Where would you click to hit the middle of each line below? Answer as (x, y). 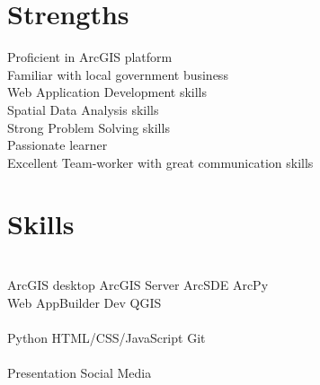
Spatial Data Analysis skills (83, 109)
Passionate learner (58, 145)
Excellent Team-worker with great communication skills (160, 162)
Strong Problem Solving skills (89, 127)
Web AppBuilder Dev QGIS (84, 302)
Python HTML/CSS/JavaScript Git (107, 337)
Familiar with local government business (118, 74)
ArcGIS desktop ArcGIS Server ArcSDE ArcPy (138, 284)
